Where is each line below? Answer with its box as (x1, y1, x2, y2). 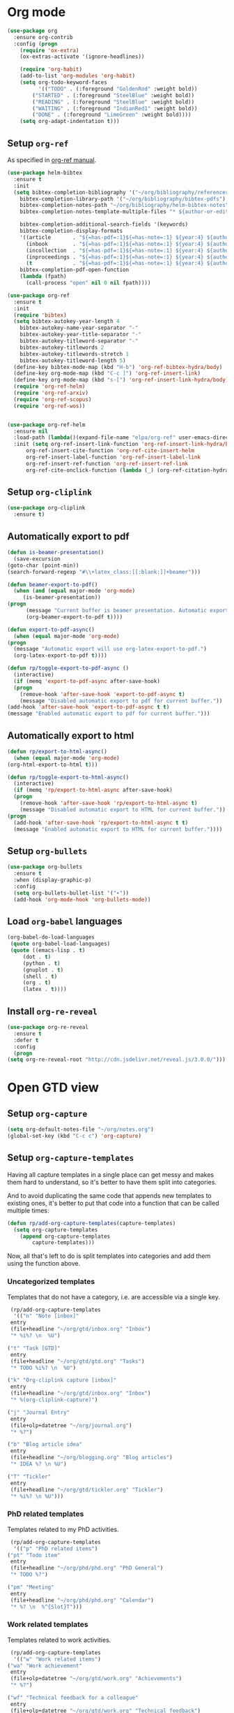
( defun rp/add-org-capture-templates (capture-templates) (7, 1220, 176, 1227)
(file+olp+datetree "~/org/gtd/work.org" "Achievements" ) (10, 1675, 182, 1682)
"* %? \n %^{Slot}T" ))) (10, 1603, 82, 1610)
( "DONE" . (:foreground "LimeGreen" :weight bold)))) (32, 111, 192, 119)
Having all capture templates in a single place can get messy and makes (7, 1170, 214, 1178)
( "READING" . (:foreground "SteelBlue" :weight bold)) (32, 99, 195, 106)
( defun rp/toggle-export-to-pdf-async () (7, 665, 130, 672)
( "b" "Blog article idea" (7, 1441, 82, 1448)
